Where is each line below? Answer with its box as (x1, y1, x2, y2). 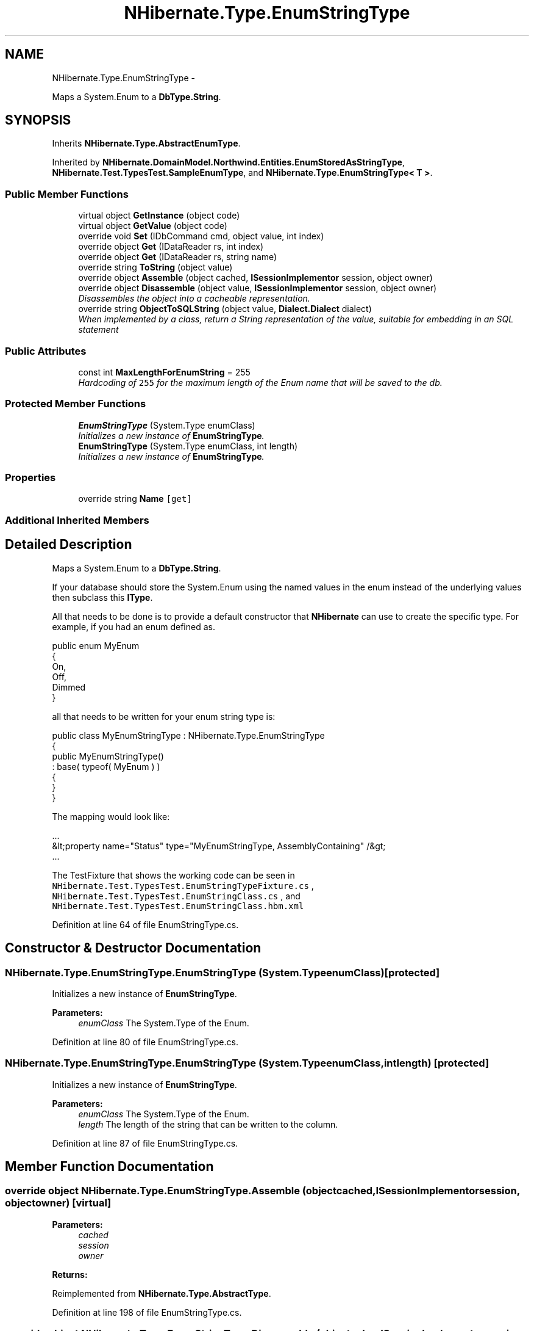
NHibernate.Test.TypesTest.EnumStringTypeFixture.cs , (52, 880, 314, 891)
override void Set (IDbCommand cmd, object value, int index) (78, 231, 324, 242)
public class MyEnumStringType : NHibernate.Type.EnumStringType (52, 730, 325, 741)
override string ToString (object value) (78, 262, 233, 273)
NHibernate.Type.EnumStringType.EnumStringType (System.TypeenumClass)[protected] (5, 966, 440, 979)
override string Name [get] (78, 493, 192, 504)
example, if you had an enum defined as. (52, 621, 215, 632)
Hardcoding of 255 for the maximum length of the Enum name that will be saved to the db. (78, 377, 443, 388)
